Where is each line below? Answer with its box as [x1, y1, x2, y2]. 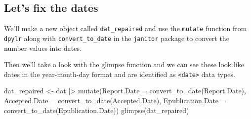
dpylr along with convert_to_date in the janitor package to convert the [4, 33, 229, 43]
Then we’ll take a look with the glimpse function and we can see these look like [4, 59, 244, 70]
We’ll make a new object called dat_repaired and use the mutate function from [4, 23, 247, 34]
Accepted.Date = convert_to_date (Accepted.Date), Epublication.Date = [4, 95, 226, 105]
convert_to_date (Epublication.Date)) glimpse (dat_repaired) [4, 105, 189, 115]
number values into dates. [4, 42, 82, 53]
